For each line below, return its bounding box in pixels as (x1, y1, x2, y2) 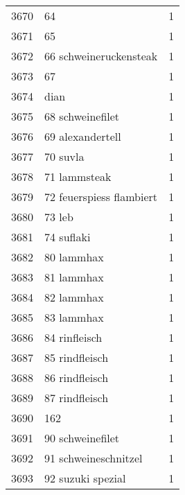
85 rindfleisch (44, 349, 109, 365)
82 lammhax (44, 289, 104, 305)
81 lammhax (44, 269, 104, 285)
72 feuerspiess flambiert (44, 189, 158, 205)
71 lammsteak (44, 168, 112, 184)
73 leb (44, 209, 73, 225)
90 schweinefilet (44, 430, 120, 446)
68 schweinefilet (44, 108, 120, 124)
